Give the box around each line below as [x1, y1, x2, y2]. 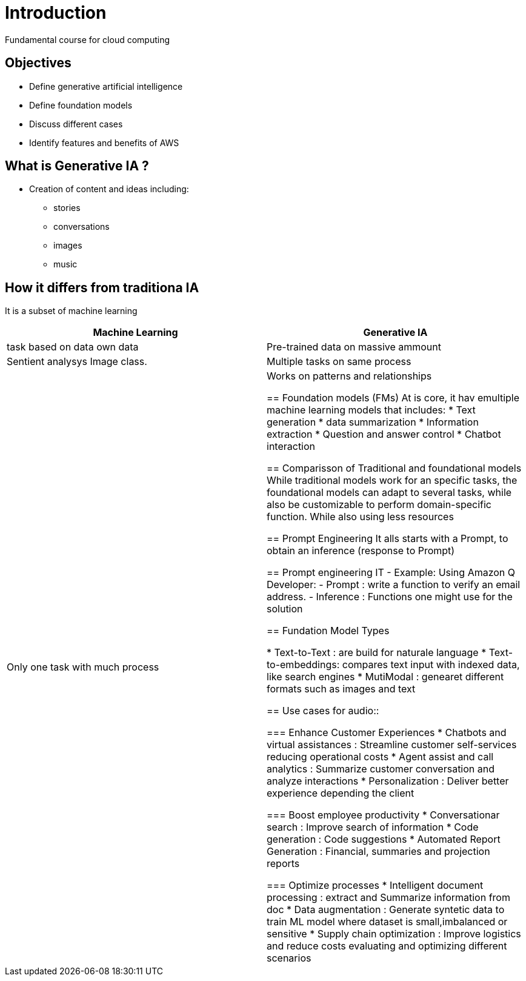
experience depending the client [267, 787, 414, 800]
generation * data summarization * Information [267, 416, 479, 429]
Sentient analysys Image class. [7, 355, 147, 368]
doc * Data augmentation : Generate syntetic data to [267, 903, 505, 916]
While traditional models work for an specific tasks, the [267, 474, 518, 487]
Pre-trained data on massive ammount [267, 341, 442, 353]
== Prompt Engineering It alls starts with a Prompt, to [267, 532, 508, 545]
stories [53, 203, 81, 213]
